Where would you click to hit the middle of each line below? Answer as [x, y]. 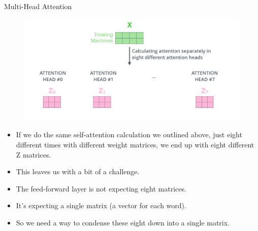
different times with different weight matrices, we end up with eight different [135, 144]
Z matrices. [34, 154]
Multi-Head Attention [38, 6]
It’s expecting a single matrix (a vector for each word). [101, 205]
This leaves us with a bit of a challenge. [78, 171]
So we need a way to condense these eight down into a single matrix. [123, 222]
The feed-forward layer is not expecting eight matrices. [101, 188]
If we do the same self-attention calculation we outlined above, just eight [129, 134]
